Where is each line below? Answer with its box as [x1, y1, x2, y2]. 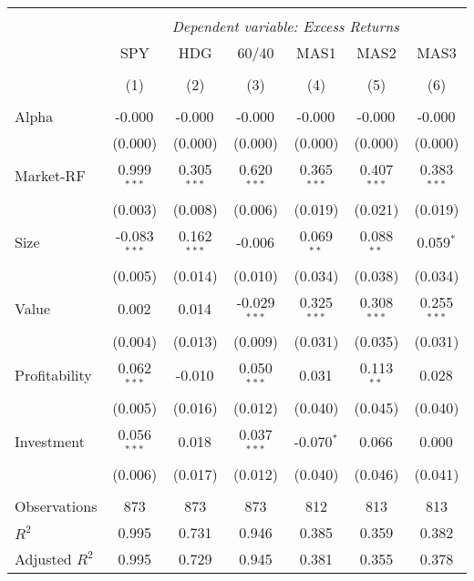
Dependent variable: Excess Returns [171, 15, 399, 36]
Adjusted [15, 547, 72, 569]
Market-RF [15, 165, 86, 187]
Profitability [15, 363, 92, 385]
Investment [15, 430, 85, 452]
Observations [15, 494, 98, 516]
